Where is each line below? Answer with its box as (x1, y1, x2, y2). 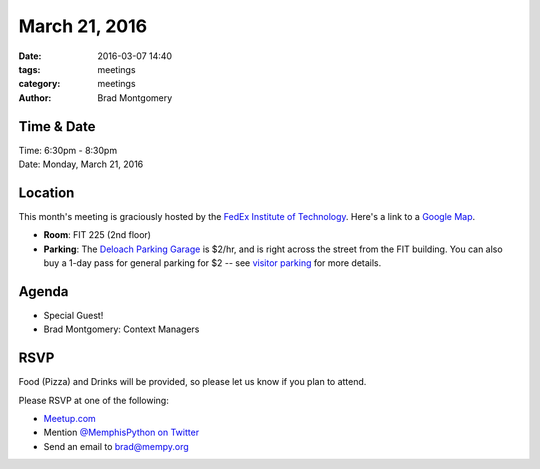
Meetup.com (43, 413, 97, 425)
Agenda (18, 283, 69, 300)
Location (18, 184, 75, 201)
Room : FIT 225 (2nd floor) (43, 229, 152, 241)
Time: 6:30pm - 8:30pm (18, 144, 118, 156)
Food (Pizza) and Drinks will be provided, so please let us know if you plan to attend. (18, 376, 367, 388)
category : (18, 78, 61, 90)
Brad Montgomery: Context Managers (43, 323, 200, 335)
